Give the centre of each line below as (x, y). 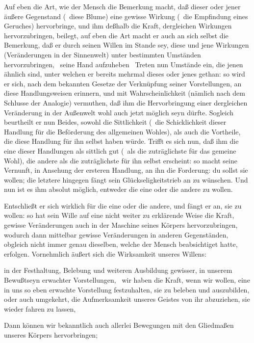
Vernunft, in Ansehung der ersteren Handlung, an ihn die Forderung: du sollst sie (126, 170)
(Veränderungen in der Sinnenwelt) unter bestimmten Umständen (102, 54)
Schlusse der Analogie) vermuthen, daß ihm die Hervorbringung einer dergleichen (126, 102)
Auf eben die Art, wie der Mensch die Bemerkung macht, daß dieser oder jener (122, 6)
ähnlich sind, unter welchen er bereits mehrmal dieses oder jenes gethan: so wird (125, 74)
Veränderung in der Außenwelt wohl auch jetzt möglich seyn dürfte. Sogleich (119, 112)
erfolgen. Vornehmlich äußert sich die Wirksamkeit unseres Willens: (105, 253)
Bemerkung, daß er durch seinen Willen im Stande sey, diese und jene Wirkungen (127, 45)
